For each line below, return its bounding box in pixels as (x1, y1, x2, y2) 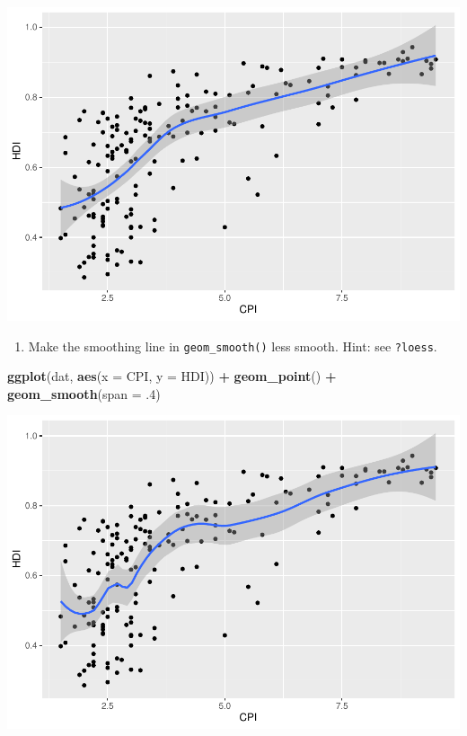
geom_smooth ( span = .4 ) (7, 384, 161, 403)
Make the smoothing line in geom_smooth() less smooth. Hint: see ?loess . (28, 336, 437, 355)
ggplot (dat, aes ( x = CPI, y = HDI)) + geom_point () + (7, 367, 337, 386)
